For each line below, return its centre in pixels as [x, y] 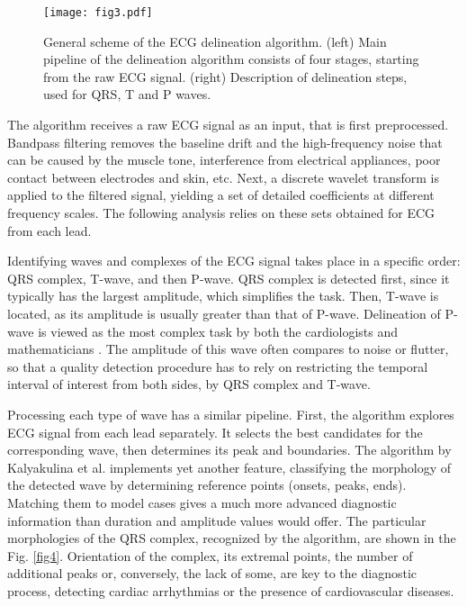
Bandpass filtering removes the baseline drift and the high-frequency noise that [225, 142]
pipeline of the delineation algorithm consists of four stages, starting [231, 59]
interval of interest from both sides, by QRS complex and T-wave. [189, 384]
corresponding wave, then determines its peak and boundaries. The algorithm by [229, 450]
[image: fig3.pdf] [98, 13]
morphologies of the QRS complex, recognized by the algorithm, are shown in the [232, 538]
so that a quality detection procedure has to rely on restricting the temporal [218, 366]
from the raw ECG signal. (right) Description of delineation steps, [225, 76]
